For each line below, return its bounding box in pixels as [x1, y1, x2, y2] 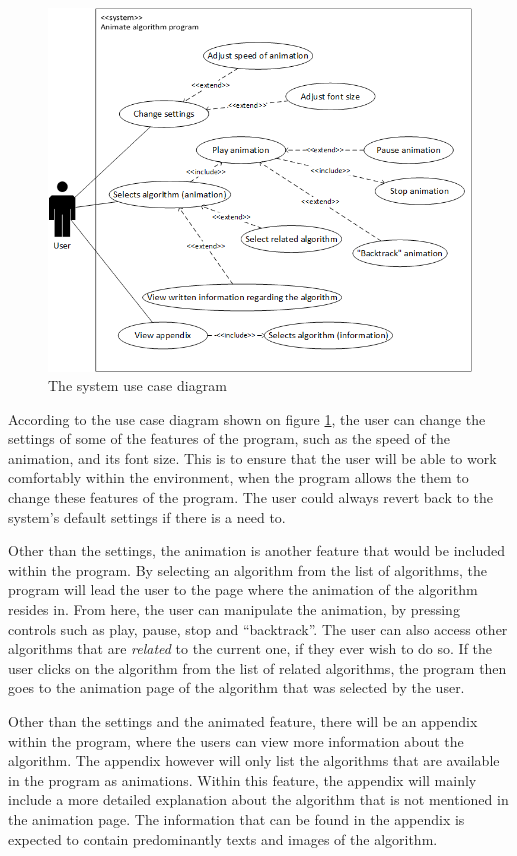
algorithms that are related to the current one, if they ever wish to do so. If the [8, 638, 493, 659]
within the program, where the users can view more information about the [8, 730, 464, 751]
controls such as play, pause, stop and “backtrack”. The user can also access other [8, 618, 508, 639]
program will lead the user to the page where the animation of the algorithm [8, 579, 478, 600]
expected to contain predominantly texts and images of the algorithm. [8, 828, 438, 849]
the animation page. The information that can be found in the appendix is [8, 808, 465, 829]
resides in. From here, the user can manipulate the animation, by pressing [8, 599, 460, 620]
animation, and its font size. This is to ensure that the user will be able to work [8, 447, 497, 468]
